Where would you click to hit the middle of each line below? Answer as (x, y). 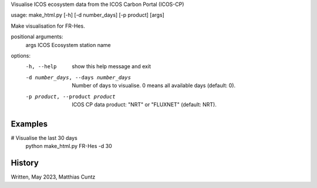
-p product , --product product (70, 96)
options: (21, 55)
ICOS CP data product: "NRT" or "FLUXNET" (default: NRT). (144, 104)
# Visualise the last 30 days (44, 137)
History (25, 163)
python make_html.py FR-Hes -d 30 (69, 146)
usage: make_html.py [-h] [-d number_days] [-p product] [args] (87, 15)
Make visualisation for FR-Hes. (48, 26)
